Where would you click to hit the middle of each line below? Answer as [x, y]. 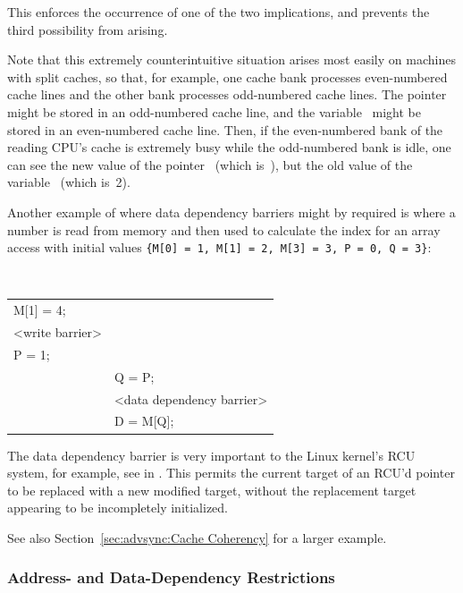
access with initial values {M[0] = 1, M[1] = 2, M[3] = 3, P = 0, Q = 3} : [219, 247]
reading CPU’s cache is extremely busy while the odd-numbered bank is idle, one [229, 147]
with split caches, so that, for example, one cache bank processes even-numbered [227, 76]
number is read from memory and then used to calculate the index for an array [224, 229]
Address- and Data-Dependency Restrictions [171, 577]
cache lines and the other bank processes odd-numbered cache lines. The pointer [227, 94]
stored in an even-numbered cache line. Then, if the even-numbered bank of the [225, 129]
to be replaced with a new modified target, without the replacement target [212, 490]
